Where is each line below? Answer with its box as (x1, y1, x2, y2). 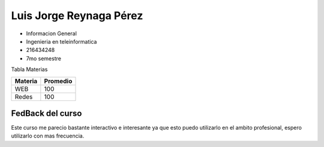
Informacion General (26, 30, 77, 37)
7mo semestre (26, 54, 61, 62)
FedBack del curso (11, 108, 82, 118)
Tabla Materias (11, 66, 48, 73)
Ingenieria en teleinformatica (26, 38, 97, 45)
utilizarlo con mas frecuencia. (11, 132, 85, 140)
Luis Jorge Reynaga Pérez (11, 9, 143, 22)
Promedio (44, 76, 73, 85)
